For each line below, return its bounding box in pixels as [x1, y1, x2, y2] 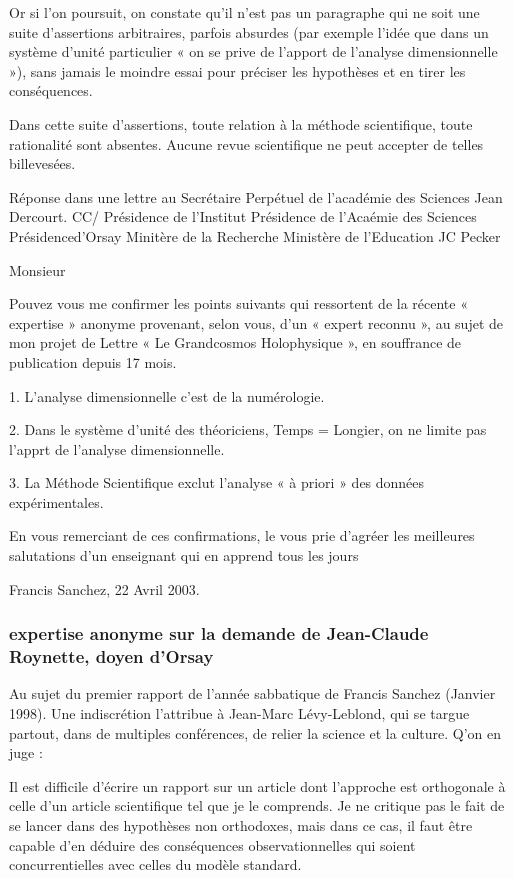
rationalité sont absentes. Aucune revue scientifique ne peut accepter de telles [9, 133, 484, 154]
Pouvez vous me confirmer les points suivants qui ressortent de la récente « [9, 293, 468, 314]
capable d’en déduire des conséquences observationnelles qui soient [9, 834, 416, 855]
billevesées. [9, 153, 76, 174]
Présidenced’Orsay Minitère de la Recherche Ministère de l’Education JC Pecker [9, 225, 501, 246]
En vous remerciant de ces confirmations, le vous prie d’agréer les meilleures [9, 525, 475, 546]
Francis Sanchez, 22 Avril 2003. [9, 578, 200, 599]
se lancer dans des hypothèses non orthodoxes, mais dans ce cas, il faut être [9, 814, 473, 835]
